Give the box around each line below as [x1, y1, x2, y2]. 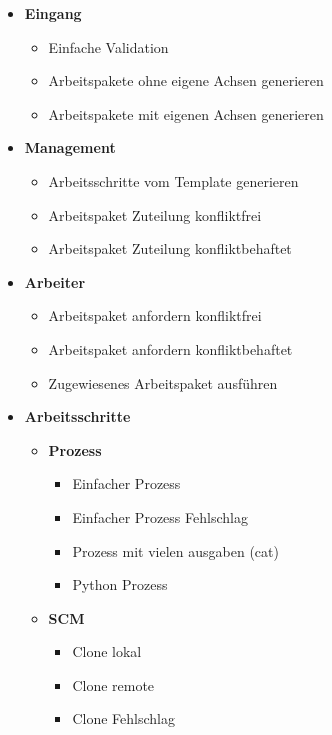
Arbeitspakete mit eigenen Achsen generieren [48, 103, 324, 124]
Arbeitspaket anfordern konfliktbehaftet [48, 338, 293, 359]
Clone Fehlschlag [72, 708, 175, 729]
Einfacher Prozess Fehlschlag [72, 506, 248, 527]
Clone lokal [72, 641, 142, 662]
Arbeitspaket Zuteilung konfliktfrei [48, 204, 262, 225]
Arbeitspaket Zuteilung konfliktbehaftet [48, 238, 292, 259]
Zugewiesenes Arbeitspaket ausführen [48, 372, 278, 393]
